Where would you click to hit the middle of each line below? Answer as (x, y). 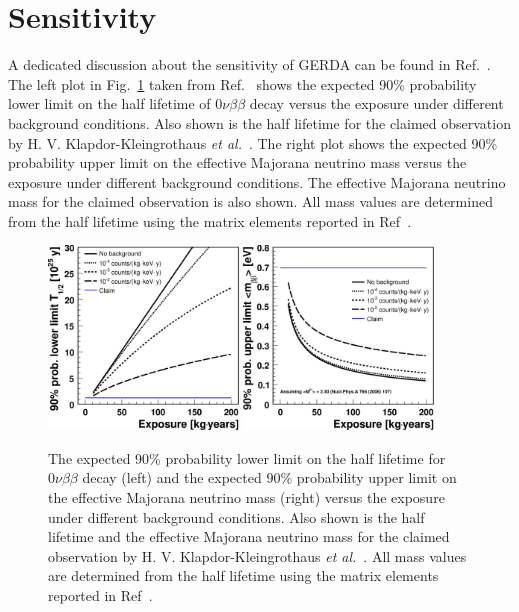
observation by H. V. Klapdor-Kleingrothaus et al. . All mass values (257, 555)
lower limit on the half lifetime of (109, 103)
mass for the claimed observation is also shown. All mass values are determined (250, 201)
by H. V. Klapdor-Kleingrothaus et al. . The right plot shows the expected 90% (253, 142)
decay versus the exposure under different (376, 103)
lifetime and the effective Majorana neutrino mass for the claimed (249, 536)
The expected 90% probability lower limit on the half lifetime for (247, 457)
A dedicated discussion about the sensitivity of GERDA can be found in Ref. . (249, 64)
